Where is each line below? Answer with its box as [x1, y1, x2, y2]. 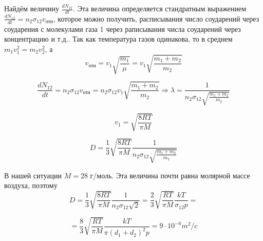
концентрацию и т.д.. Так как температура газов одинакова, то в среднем [4, 33, 233, 44]
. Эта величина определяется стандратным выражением [73, 3, 247, 13]
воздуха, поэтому [4, 180, 58, 191]
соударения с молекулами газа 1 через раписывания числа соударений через [4, 23, 241, 34]
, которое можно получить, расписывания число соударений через [53, 13, 259, 24]
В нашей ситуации [4, 170, 62, 180]
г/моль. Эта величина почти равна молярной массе [90, 170, 250, 180]
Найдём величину [4, 3, 59, 13]
